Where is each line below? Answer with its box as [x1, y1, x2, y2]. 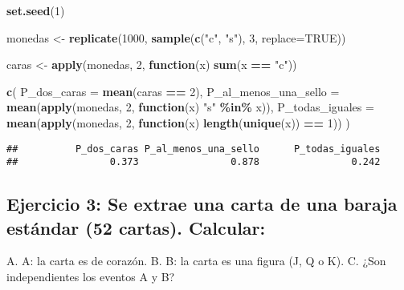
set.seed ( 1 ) [6, 2, 65, 18]
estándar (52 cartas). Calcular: [6, 215, 266, 240]
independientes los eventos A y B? [6, 268, 175, 285]
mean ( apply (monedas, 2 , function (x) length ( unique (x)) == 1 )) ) [6, 114, 350, 131]
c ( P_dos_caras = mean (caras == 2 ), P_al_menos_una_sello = [6, 83, 340, 99]
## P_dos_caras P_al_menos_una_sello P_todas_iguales [6, 143, 381, 155]
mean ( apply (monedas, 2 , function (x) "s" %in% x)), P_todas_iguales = [6, 99, 374, 115]
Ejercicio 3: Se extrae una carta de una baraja [6, 191, 398, 216]
